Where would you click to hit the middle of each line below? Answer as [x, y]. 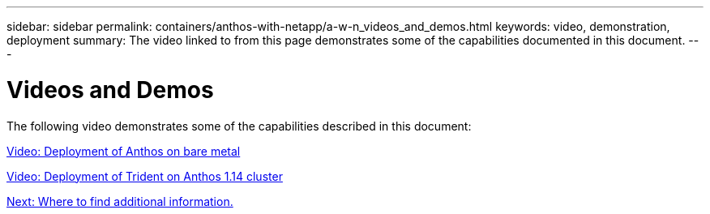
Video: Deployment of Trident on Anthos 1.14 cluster [145, 176]
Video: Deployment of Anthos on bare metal [124, 151]
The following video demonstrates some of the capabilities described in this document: [239, 126]
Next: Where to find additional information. [120, 201]
